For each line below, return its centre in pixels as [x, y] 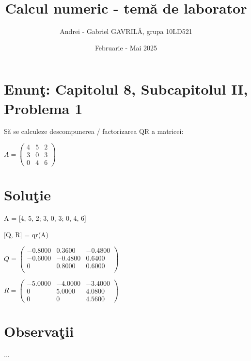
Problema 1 [43, 108]
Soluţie [28, 195]
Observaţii [39, 331]
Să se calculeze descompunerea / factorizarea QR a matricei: [94, 131]
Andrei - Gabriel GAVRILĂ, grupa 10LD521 [126, 31]
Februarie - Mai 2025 [126, 47]
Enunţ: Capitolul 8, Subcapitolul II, [126, 89]
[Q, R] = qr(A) [26, 234]
